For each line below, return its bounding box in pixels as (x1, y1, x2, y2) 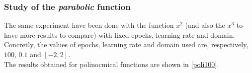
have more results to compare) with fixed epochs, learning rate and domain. (4, 29, 235, 40)
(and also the (185, 20, 225, 30)
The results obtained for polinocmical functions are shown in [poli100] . (4, 59, 219, 69)
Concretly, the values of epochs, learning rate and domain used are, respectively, (4, 39, 249, 50)
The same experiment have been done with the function (4, 20, 174, 30)
